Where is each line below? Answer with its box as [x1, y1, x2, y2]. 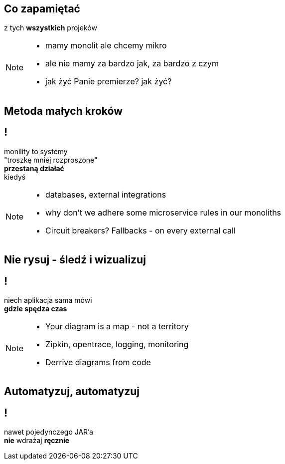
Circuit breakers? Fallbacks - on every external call [45, 225, 236, 235]
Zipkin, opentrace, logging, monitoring [45, 339, 189, 349]
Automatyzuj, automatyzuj [4, 385, 140, 398]
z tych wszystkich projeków [4, 23, 97, 32]
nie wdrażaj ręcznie [4, 436, 70, 445]
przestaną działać [4, 164, 64, 173]
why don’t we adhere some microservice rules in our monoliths [45, 207, 282, 218]
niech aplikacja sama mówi [4, 295, 92, 304]
